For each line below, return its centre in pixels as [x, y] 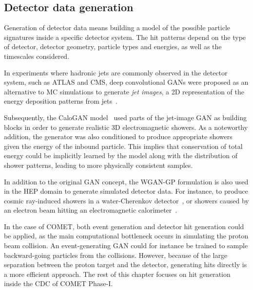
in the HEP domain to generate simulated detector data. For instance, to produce [126, 191]
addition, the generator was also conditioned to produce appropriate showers [118, 136]
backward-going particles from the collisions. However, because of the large [116, 255]
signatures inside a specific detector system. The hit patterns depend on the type [125, 37]
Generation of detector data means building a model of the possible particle [117, 27]
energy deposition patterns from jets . [61, 101]
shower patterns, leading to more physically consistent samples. [98, 165]
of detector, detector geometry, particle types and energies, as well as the [113, 46]
